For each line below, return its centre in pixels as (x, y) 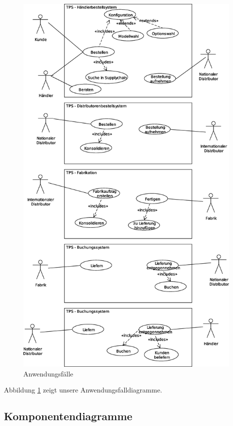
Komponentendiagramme (68, 416)
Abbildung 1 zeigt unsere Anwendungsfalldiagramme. (83, 390)
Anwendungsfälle (48, 373)
